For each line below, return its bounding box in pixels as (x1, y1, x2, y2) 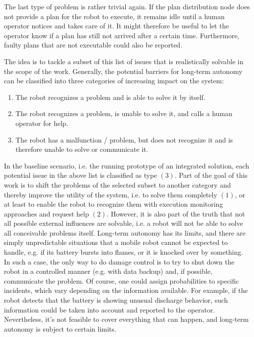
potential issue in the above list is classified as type (4, 170, 157, 180)
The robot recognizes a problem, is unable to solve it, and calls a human (15, 108, 232, 119)
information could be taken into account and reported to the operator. (4, 304, 215, 314)
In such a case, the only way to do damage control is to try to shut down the (4, 256, 234, 266)
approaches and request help (4, 208, 89, 218)
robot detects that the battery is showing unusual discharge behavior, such (4, 295, 228, 305)
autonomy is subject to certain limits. (4, 323, 116, 334)
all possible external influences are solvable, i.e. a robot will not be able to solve (4, 218, 243, 228)
